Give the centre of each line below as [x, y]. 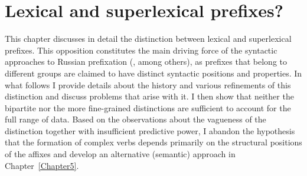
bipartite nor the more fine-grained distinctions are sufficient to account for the [148, 107]
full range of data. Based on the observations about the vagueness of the [135, 119]
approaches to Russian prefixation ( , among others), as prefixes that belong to [146, 62]
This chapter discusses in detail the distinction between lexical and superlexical [148, 39]
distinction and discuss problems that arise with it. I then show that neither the [149, 96]
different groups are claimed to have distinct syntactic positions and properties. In [153, 73]
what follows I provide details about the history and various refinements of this [148, 84]
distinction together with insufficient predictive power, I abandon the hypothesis [150, 130]
